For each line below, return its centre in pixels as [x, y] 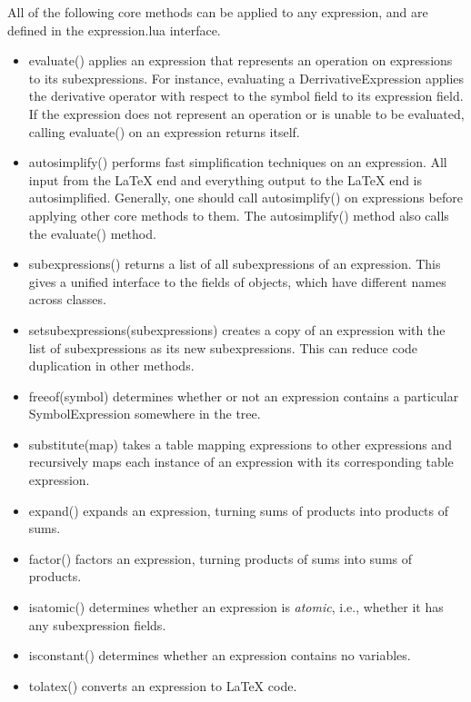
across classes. [67, 299]
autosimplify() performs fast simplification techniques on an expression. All [238, 162]
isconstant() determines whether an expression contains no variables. [220, 655]
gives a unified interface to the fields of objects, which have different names [237, 281]
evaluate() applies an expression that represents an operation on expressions [241, 60]
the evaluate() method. [92, 233]
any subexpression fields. [97, 624]
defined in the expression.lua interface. [114, 30]
